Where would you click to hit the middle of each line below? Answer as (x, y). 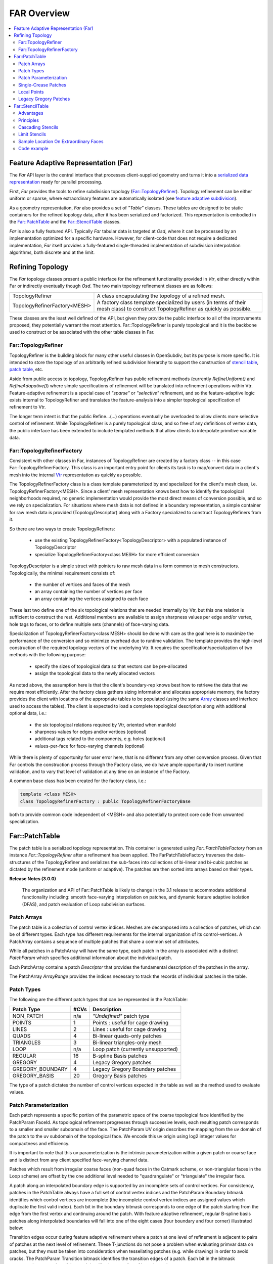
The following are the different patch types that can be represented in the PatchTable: (99, 1000)
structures (20, 862)
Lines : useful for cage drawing (130, 1029)
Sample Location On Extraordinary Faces (61, 141)
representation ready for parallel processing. (56, 182)
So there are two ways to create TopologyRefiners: (62, 529)
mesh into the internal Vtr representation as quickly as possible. (76, 475)
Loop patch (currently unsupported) (135, 1049)
